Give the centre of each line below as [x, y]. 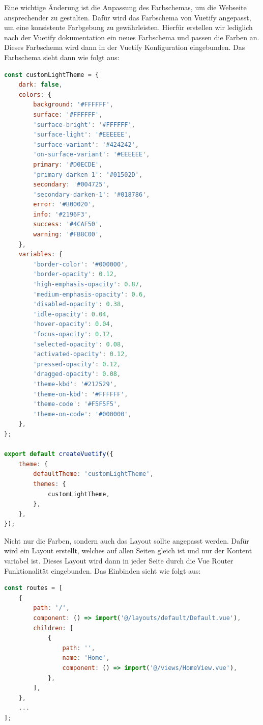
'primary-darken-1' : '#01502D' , [88, 174]
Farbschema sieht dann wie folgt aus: [62, 57]
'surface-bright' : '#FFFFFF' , [84, 125]
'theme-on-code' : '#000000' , [82, 414]
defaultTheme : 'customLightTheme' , [93, 474]
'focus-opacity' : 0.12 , [73, 334]
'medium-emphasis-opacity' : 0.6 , [90, 294]
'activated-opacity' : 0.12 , [81, 354]
